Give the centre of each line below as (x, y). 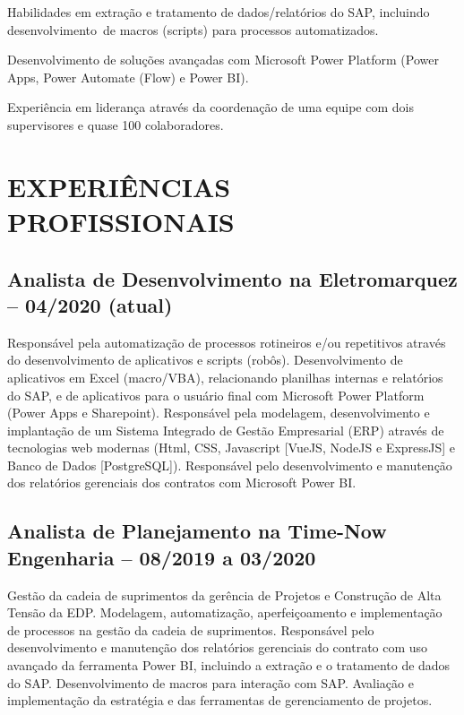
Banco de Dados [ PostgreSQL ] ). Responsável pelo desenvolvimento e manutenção (230, 465)
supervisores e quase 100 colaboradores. (116, 124)
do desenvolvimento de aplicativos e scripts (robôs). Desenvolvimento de (205, 360)
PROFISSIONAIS (121, 221)
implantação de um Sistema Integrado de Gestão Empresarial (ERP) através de (226, 430)
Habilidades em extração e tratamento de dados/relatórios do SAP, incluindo (219, 12)
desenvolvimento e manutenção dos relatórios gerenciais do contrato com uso (218, 647)
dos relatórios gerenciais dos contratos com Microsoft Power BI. (182, 482)
